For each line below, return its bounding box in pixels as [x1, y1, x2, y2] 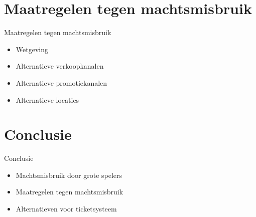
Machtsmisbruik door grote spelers [16, 169, 122, 180]
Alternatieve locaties [16, 94, 79, 105]
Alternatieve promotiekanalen [16, 77, 107, 88]
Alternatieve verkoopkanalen [16, 61, 104, 71]
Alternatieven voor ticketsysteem [16, 203, 117, 213]
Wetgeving [16, 44, 48, 54]
